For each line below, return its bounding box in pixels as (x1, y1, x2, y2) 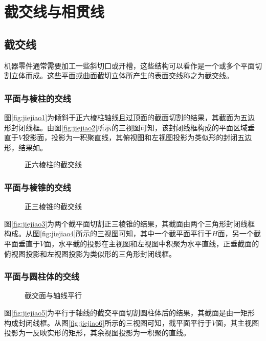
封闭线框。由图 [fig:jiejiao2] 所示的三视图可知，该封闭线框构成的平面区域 (11, 122, 248, 132)
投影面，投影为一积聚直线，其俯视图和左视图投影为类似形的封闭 (23, 132, 238, 143)
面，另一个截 (217, 228, 261, 239)
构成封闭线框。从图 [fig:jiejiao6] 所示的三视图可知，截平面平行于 (4, 317, 212, 328)
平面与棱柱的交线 (4, 92, 71, 104)
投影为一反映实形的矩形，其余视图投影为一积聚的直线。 (4, 327, 190, 338)
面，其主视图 (216, 317, 259, 328)
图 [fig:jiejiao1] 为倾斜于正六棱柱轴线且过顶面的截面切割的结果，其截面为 (4, 111, 241, 122)
